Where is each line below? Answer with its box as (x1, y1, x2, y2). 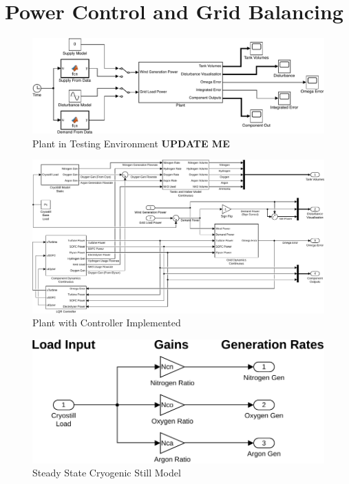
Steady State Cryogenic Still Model (32, 465, 181, 480)
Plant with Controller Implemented (32, 315, 181, 330)
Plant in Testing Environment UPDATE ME (32, 136, 230, 150)
